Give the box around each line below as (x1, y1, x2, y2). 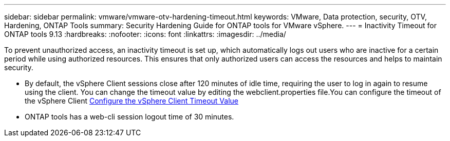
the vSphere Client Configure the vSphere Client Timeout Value (25, 96, 238, 105)
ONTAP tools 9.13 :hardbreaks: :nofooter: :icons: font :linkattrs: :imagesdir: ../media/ (4, 30, 286, 38)
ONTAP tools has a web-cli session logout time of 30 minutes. (25, 112, 234, 121)
